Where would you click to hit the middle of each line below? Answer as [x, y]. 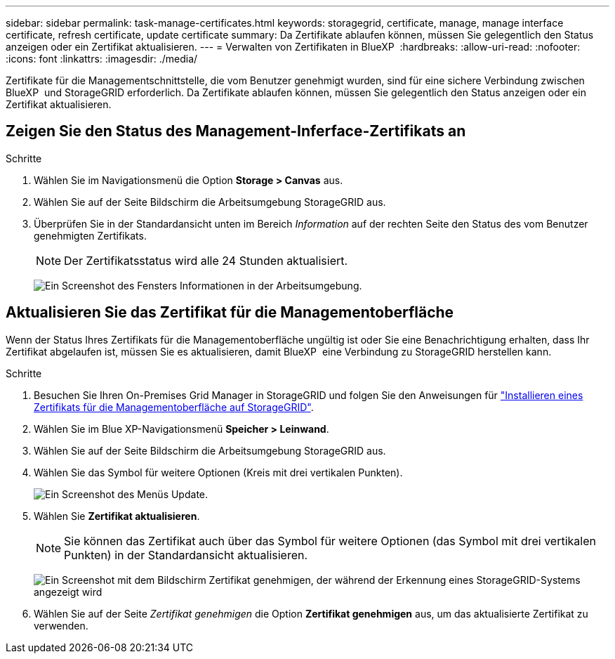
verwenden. [61, 625]
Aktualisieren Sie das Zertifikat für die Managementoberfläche [230, 313]
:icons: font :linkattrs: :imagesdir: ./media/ [102, 59]
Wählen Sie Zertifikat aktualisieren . [117, 516]
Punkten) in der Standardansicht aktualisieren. [186, 555]
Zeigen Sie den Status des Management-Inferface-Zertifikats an [236, 131]
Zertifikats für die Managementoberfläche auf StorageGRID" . [174, 407]
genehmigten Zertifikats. [90, 235]
